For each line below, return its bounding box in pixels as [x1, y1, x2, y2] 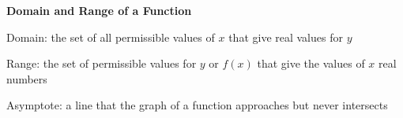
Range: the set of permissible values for [6, 55, 197, 72]
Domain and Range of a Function [6, 2, 192, 18]
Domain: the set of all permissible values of [6, 28, 215, 45]
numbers [6, 70, 47, 87]
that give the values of [257, 55, 365, 72]
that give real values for [228, 28, 343, 45]
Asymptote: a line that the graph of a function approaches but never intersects [6, 97, 388, 113]
